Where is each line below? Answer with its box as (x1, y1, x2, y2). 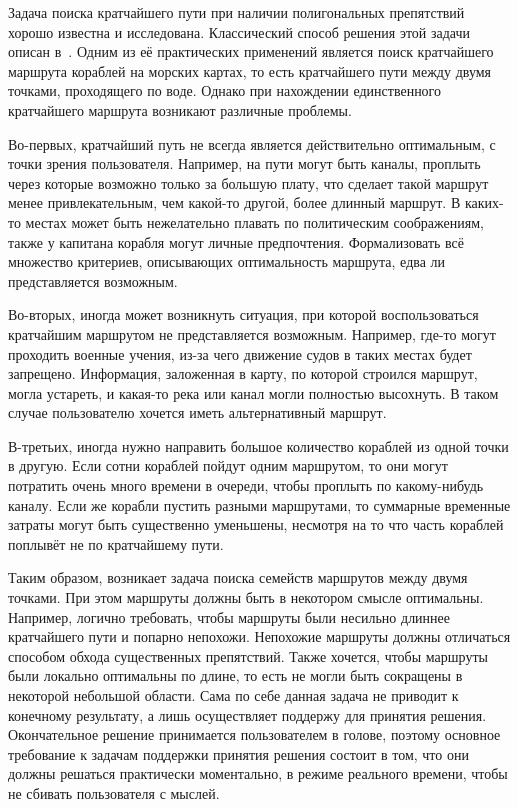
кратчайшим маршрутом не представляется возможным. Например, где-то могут (8, 323, 496, 344)
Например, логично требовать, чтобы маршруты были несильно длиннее (8, 606, 451, 627)
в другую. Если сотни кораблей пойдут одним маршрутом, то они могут (8, 455, 448, 476)
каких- (464, 192, 504, 213)
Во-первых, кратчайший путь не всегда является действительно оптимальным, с (8, 133, 496, 154)
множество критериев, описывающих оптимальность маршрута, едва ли (8, 251, 446, 272)
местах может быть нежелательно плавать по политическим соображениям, (25, 211, 484, 232)
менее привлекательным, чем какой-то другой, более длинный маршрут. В (8, 192, 461, 213)
